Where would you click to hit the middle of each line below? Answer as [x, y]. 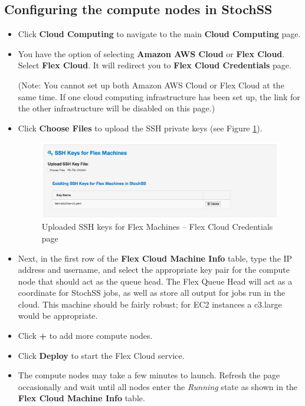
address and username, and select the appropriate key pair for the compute [154, 270]
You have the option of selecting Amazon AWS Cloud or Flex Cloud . [151, 53]
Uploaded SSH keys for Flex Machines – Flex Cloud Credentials [157, 227]
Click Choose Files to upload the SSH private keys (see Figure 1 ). [140, 128]
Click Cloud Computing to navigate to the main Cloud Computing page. [159, 34]
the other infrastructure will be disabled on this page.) [117, 108]
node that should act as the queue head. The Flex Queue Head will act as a [155, 281]
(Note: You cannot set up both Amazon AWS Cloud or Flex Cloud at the [151, 85]
